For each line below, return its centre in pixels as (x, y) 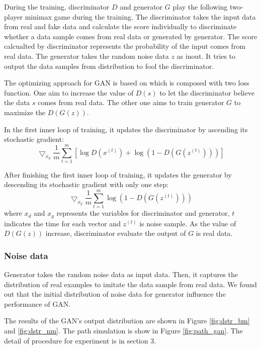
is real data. (214, 233)
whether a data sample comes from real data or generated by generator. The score (131, 36)
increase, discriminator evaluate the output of (116, 233)
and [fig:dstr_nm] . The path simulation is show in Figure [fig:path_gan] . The (123, 330)
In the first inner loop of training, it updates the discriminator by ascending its (126, 129)
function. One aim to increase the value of (69, 92)
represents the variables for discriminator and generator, (143, 213)
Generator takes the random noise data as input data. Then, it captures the (121, 274)
